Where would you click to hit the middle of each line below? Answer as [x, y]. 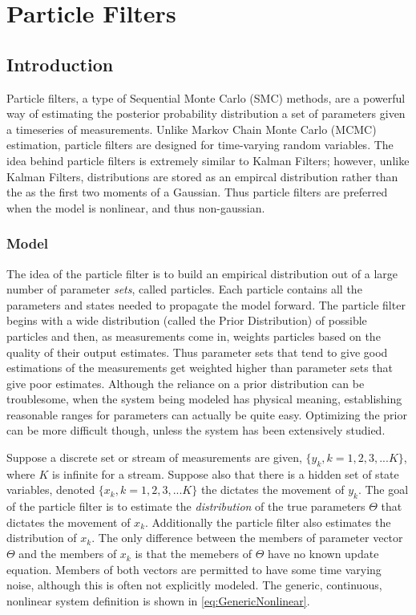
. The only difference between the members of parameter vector [247, 538]
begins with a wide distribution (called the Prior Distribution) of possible [187, 320]
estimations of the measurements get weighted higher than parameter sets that [200, 368]
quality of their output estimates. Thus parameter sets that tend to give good [197, 352]
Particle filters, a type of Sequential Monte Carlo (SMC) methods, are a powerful [206, 97]
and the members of [68, 554]
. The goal [383, 490]
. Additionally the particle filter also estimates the [268, 522]
